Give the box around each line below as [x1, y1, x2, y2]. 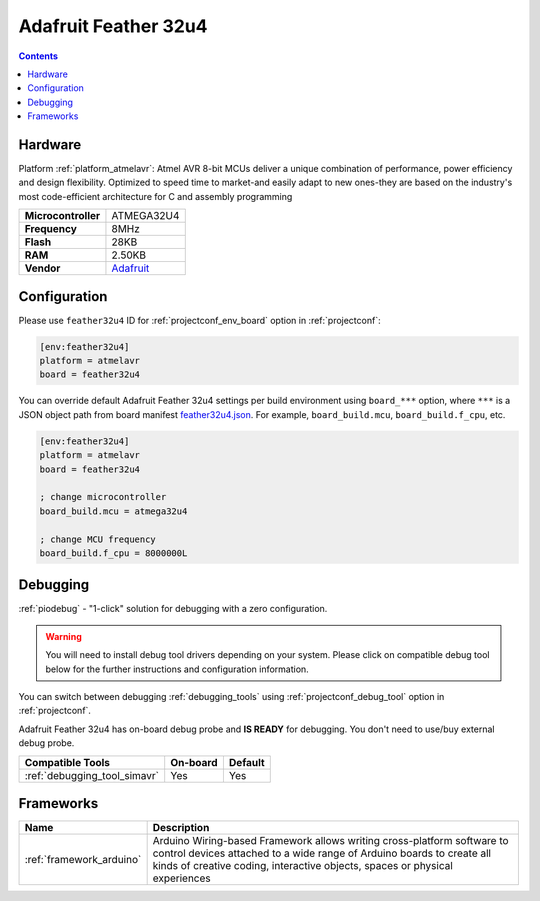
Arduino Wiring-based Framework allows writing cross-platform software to [152, 834, 509, 848]
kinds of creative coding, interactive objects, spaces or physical [152, 859, 454, 873]
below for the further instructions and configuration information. [45, 663, 309, 675]
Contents [18, 50, 59, 62]
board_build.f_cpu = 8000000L [39, 547, 188, 559]
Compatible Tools [24, 755, 110, 769]
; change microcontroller [39, 491, 167, 503]
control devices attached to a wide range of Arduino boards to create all [152, 846, 492, 860]
